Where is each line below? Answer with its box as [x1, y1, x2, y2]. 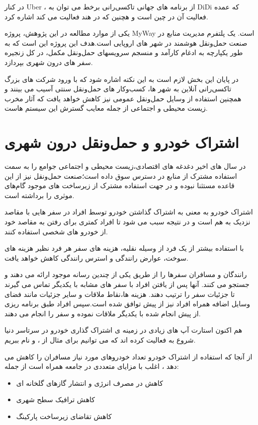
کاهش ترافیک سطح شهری [16, 394, 95, 405]
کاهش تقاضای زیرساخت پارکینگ [16, 411, 112, 421]
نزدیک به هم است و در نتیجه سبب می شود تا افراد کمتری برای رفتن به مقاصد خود [4, 216, 251, 227]
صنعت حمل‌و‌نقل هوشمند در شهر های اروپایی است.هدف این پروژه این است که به [4, 37, 248, 48]
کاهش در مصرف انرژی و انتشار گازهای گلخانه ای [16, 377, 163, 388]
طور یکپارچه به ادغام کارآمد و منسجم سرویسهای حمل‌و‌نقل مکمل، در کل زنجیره [4, 47, 243, 58]
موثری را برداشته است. [4, 190, 75, 200]
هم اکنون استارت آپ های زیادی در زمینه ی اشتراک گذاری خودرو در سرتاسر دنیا [4, 325, 243, 335]
